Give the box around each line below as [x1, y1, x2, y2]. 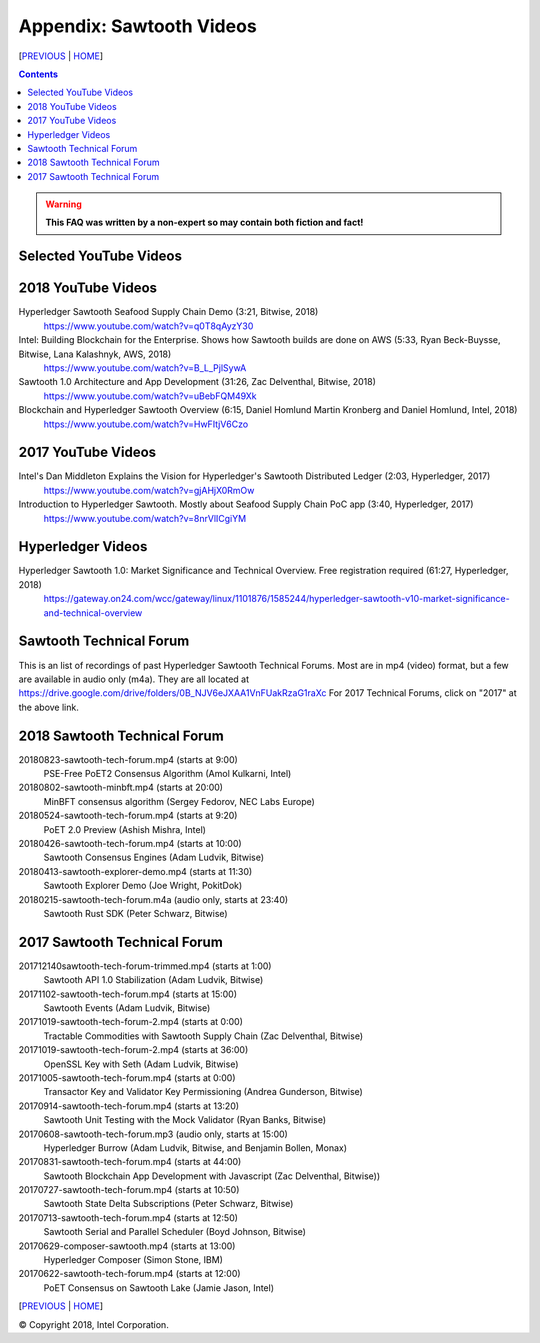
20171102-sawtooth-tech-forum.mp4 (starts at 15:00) [18, 988, 238, 1000]
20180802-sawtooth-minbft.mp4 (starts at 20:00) [18, 781, 224, 794]
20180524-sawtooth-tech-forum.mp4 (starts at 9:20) [18, 810, 238, 822]
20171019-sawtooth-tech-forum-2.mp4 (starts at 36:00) [18, 1044, 249, 1056]
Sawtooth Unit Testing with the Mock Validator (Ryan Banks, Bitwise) [43, 1114, 327, 1126]
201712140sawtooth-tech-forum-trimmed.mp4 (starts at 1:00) [18, 960, 272, 972]
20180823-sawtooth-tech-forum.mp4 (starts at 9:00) [18, 753, 239, 765]
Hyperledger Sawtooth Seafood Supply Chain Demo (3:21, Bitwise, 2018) [18, 306, 319, 318]
